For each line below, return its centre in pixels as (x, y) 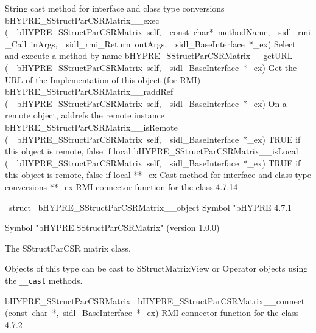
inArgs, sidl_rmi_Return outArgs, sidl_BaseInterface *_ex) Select (163, 43)
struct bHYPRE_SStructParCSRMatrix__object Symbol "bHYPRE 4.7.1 (150, 207)
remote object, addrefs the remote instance (85, 115)
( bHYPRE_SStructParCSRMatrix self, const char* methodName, (138, 32)
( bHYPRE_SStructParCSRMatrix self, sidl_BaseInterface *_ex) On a (146, 103)
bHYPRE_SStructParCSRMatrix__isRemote (91, 127)
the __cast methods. (44, 280)
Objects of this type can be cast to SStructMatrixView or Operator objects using (156, 268)
